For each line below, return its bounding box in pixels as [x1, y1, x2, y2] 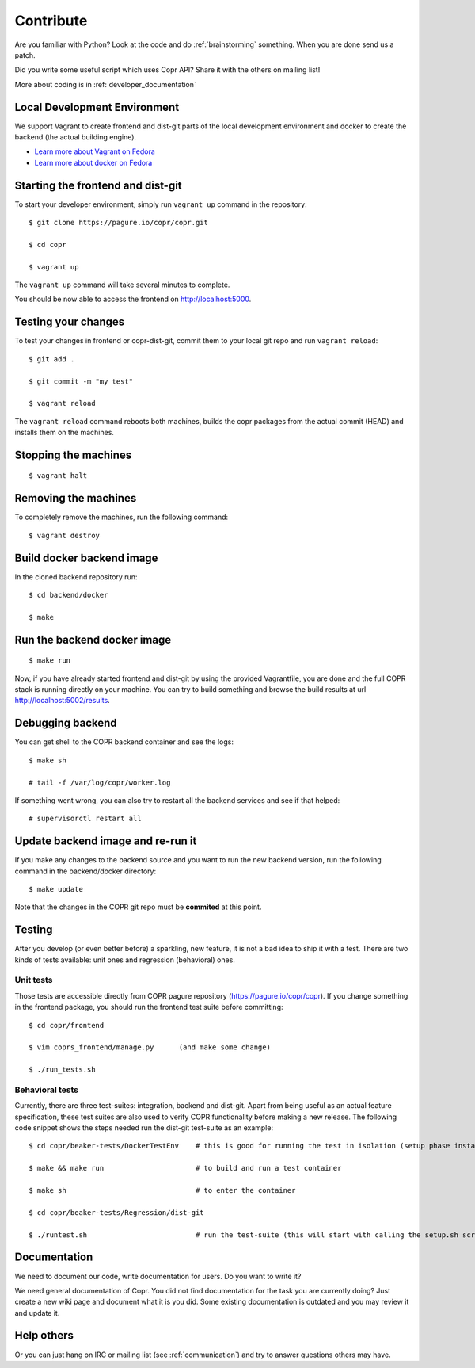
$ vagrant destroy [28, 531, 101, 540]
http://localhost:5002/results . [14, 696, 110, 705]
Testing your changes [14, 315, 125, 329]
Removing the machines [14, 491, 137, 505]
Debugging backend [14, 716, 118, 730]
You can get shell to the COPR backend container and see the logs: [14, 737, 234, 747]
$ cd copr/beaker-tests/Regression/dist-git [28, 1208, 205, 1217]
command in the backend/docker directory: [14, 866, 157, 876]
